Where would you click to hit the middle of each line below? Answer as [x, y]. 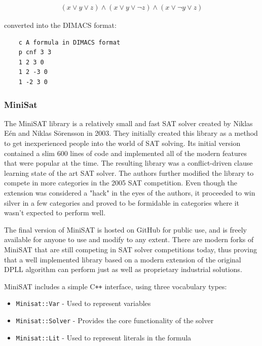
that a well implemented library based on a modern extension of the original [123, 259]
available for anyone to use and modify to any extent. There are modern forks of [129, 239]
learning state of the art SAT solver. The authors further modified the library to [129, 172]
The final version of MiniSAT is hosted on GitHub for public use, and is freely [125, 229]
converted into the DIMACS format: [60, 25]
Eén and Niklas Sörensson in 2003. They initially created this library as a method [131, 133]
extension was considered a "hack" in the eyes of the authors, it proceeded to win [130, 192]
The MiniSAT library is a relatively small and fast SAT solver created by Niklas [128, 123]
